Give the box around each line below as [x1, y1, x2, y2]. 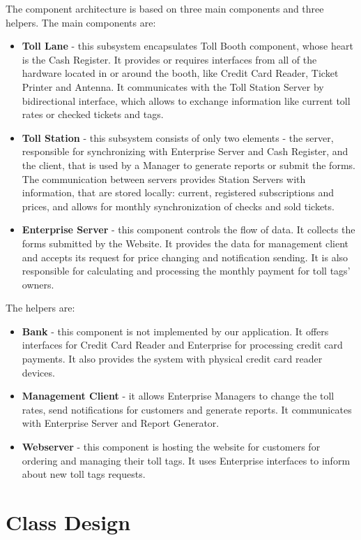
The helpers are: [6, 300, 75, 315]
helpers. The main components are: [6, 15, 156, 29]
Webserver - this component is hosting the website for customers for [22, 439, 321, 454]
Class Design [6, 508, 131, 536]
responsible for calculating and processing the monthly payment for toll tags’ [22, 263, 351, 278]
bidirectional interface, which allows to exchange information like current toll [22, 93, 351, 108]
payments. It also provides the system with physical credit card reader [22, 351, 323, 366]
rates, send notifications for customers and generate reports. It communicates [22, 402, 352, 416]
